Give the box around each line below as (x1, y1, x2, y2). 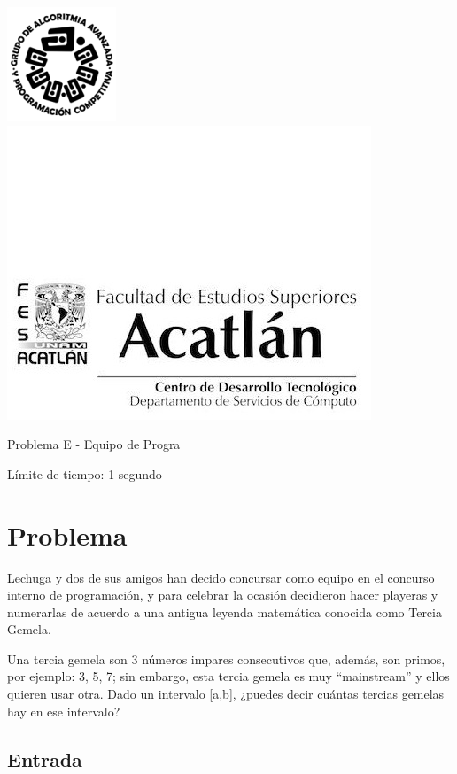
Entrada (7, 745, 82, 772)
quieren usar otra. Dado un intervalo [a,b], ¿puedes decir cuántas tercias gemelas (7, 685, 445, 703)
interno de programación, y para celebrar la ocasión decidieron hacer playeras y (7, 585, 438, 604)
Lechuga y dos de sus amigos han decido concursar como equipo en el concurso (7, 568, 435, 586)
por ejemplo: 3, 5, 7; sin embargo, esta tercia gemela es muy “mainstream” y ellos (7, 667, 450, 685)
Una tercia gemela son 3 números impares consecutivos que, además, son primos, (7, 649, 445, 668)
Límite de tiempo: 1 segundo (7, 464, 162, 483)
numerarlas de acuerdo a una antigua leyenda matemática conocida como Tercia (7, 602, 442, 621)
